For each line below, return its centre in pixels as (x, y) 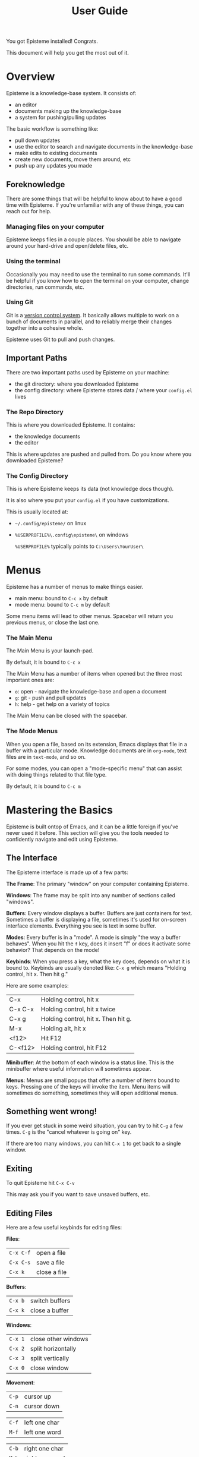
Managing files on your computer (55, 226)
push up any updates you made (53, 166)
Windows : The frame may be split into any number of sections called (91, 895)
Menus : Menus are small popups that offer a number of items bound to (93, 1080)
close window (50, 1368)
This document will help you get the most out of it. (68, 53)
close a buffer (50, 1310)
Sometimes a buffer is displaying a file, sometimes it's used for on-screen (96, 919)
